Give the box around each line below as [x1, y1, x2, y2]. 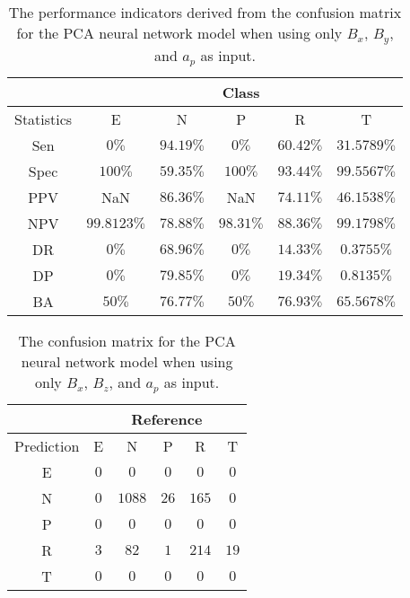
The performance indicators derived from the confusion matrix [8, 2, 402, 22]
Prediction [14, 435, 80, 456]
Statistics [14, 108, 73, 129]
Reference [131, 408, 203, 429]
